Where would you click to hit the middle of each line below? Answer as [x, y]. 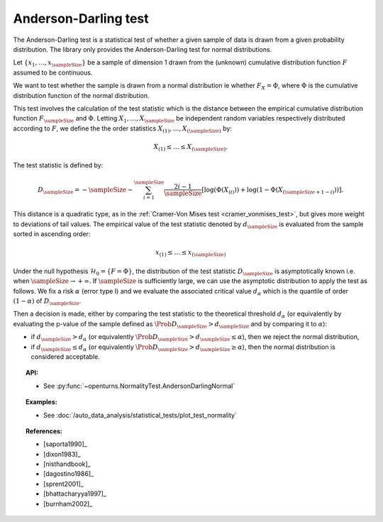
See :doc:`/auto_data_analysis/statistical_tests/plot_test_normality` [140, 415]
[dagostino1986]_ [69, 474]
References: [44, 431]
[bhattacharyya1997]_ [75, 494]
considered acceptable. [66, 356]
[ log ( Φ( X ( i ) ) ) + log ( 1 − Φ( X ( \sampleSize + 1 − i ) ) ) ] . [273, 190]
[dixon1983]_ [62, 454]
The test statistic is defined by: [58, 165]
